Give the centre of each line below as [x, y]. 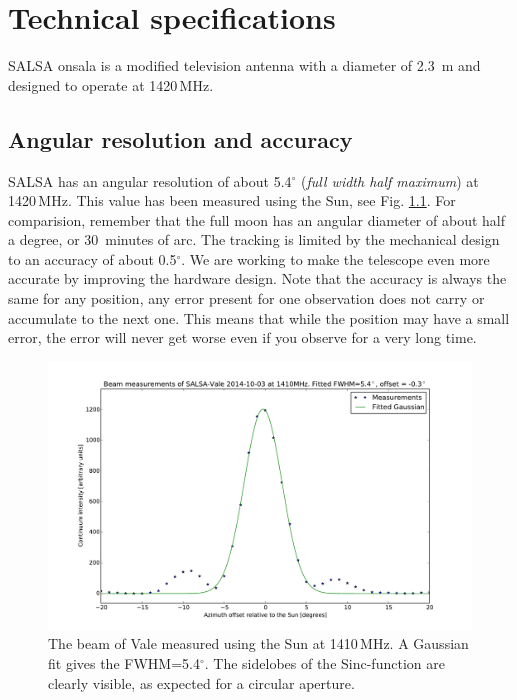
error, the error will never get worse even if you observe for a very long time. [242, 337]
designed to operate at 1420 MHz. [111, 84]
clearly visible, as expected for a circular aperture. [201, 682]
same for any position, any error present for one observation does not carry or [246, 298]
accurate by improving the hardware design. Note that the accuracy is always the [257, 278]
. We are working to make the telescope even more [335, 258]
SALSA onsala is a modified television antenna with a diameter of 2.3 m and [244, 65]
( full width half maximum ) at [390, 180]
